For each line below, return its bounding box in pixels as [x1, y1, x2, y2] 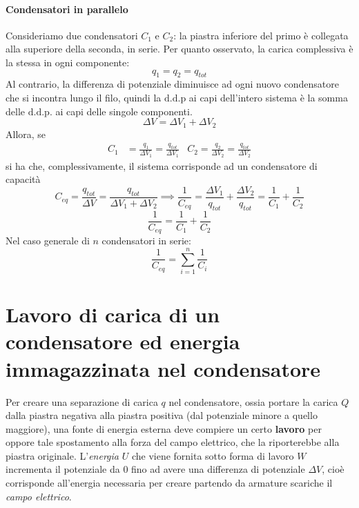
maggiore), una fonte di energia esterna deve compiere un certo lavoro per [6, 421, 322, 436]
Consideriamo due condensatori [6, 28, 138, 42]
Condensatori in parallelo [6, 1, 128, 16]
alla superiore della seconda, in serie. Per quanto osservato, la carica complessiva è [6, 41, 353, 56]
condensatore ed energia [6, 327, 240, 355]
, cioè [322, 462, 345, 476]
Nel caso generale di [6, 233, 90, 248]
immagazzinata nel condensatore [6, 354, 321, 382]
